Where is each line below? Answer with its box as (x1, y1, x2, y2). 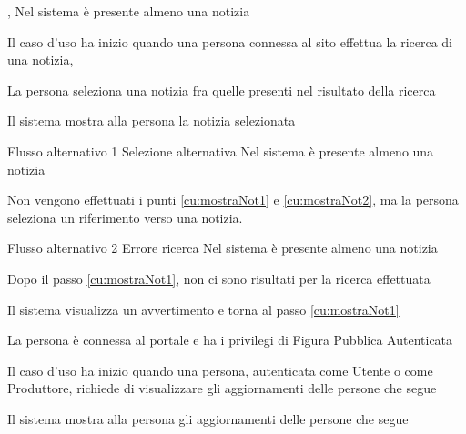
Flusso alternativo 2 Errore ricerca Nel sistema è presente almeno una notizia (7, 238, 438, 257)
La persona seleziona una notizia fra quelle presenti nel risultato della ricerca (7, 80, 436, 99)
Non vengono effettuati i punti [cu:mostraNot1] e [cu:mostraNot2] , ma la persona (7, 190, 459, 209)
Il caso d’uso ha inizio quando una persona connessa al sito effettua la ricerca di (7, 32, 453, 51)
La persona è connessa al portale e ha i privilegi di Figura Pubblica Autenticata (7, 330, 453, 349)
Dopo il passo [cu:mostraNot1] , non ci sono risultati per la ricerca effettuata (7, 268, 431, 288)
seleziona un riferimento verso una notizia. (7, 207, 243, 227)
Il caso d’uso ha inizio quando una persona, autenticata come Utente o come (7, 360, 433, 379)
